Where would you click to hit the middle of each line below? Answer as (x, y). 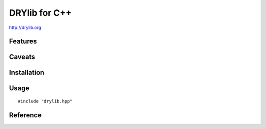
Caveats (22, 57)
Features (23, 41)
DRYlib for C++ (40, 13)
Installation (27, 73)
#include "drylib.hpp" (45, 101)
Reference (25, 115)
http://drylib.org (25, 27)
